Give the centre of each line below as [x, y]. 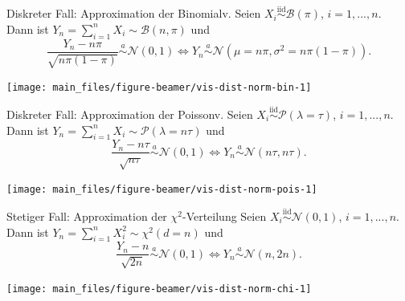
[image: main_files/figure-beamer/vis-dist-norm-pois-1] [162, 190]
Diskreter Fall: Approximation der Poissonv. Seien [130, 114]
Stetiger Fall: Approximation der [87, 216]
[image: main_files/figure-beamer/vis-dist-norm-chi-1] [159, 289]
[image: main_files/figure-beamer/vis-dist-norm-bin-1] [159, 88]
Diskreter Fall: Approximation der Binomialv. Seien [134, 13]
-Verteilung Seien [224, 216]
